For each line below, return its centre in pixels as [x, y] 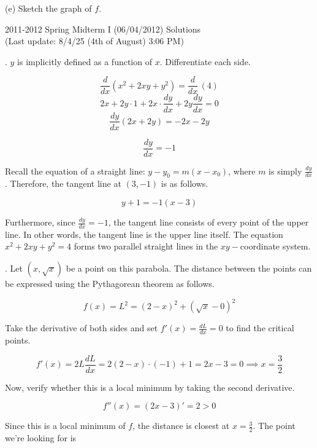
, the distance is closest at [181, 426]
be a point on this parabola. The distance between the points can [189, 268]
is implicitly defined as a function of [85, 61]
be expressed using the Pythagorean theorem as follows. [110, 284]
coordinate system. [275, 246]
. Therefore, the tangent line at [63, 183]
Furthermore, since [40, 222]
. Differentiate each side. [205, 61]
